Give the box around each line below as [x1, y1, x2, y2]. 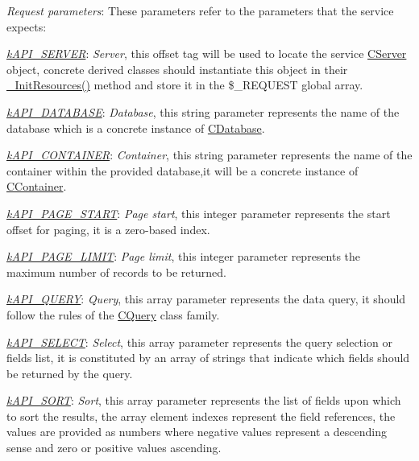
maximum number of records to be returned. [6, 263, 226, 280]
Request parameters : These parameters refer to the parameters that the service [6, 2, 394, 19]
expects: [6, 18, 47, 35]
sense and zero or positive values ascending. [6, 439, 222, 456]
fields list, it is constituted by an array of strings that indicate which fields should [6, 349, 410, 366]
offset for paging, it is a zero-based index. [6, 220, 210, 237]
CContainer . [6, 178, 67, 195]
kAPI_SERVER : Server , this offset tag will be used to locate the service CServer [6, 45, 407, 62]
